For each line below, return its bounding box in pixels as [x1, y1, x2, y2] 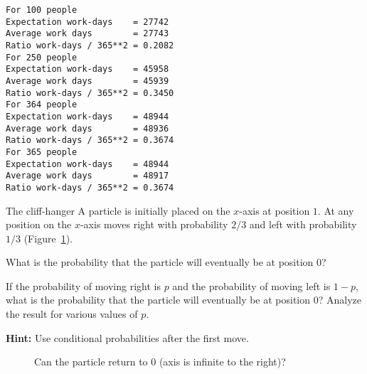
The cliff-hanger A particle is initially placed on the [6, 203, 230, 218]
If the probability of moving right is [6, 278, 161, 293]
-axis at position [239, 203, 310, 218]
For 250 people [6, 52, 78, 63]
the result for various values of [6, 306, 138, 321]
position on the [6, 217, 72, 232]
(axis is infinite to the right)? [159, 354, 286, 369]
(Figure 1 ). [23, 230, 73, 245]
